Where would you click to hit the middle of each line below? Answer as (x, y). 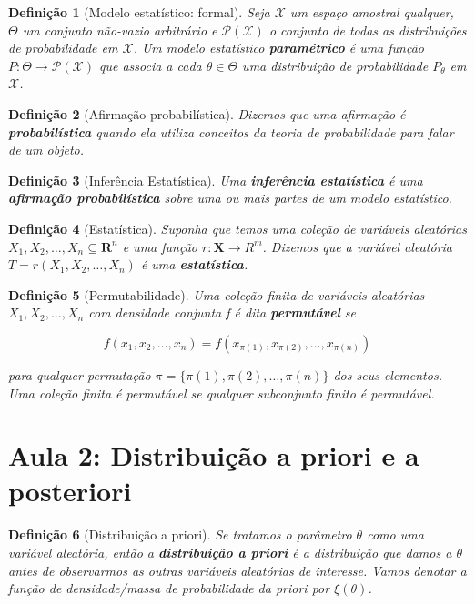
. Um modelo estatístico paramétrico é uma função (279, 48)
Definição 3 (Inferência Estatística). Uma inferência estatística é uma (216, 180)
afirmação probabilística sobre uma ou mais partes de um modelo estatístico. (230, 198)
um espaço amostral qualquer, (372, 12)
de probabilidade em (63, 48)
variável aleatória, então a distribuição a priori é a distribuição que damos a (230, 552)
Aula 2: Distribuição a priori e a (214, 455)
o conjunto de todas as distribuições (368, 30)
